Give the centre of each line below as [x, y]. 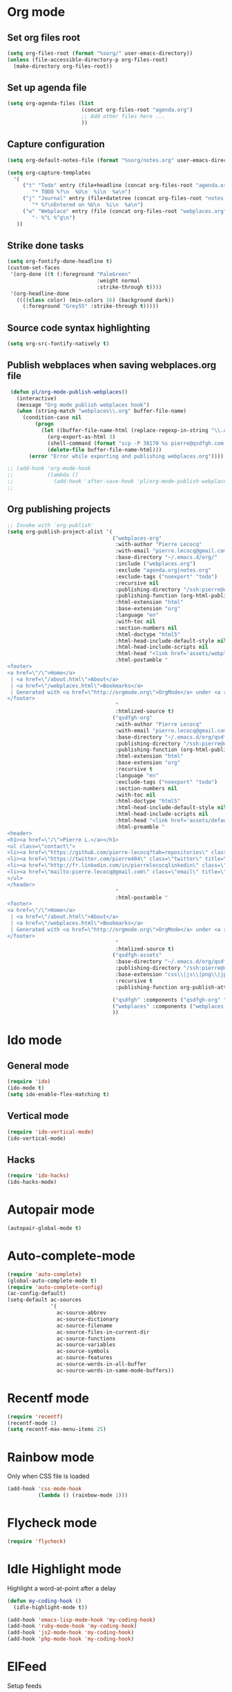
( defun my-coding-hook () [44, 1601]
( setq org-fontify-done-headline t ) [60, 262]
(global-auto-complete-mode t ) [52, 1281]
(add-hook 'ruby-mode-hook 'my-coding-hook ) [72, 1626]
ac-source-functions [86, 1339]
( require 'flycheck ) [37, 1541]
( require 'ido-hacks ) [38, 1176]
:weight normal [118, 280]
